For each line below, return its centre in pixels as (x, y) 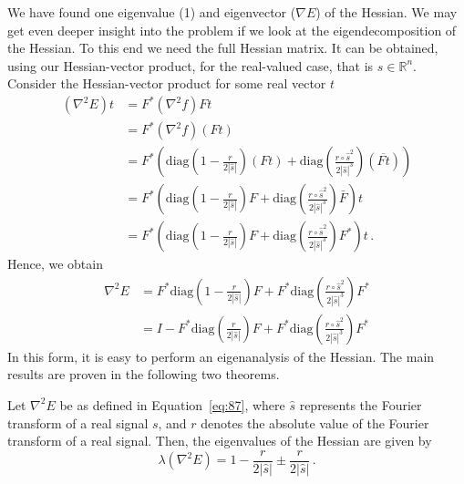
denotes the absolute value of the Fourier (315, 422)
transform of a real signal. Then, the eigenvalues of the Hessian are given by (220, 441)
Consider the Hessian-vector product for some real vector (167, 83)
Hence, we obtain (55, 264)
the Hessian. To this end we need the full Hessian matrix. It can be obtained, (223, 48)
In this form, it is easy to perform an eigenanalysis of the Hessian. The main (221, 356)
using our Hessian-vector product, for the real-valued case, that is (191, 65)
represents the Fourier (361, 404)
